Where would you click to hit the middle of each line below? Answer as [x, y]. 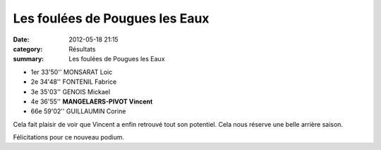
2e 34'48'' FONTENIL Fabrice [74, 82]
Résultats [82, 49]
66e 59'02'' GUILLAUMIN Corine [78, 111]
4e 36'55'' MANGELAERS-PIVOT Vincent [92, 101]
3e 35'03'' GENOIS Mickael [71, 92]
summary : [29, 59]
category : [28, 49]
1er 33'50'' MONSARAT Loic [72, 72]
